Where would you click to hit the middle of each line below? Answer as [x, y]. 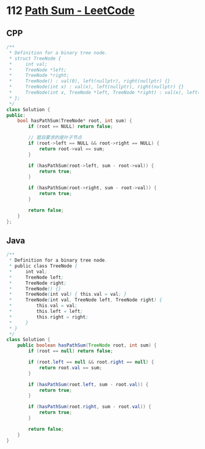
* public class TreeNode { [43, 266]
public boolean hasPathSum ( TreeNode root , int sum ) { [87, 345]
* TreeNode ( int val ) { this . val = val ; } [68, 294]
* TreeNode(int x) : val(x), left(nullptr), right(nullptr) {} [96, 87]
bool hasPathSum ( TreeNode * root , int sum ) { [75, 121]
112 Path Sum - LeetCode [71, 11]
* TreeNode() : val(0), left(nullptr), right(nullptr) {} [90, 81]
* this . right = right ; [49, 317]
